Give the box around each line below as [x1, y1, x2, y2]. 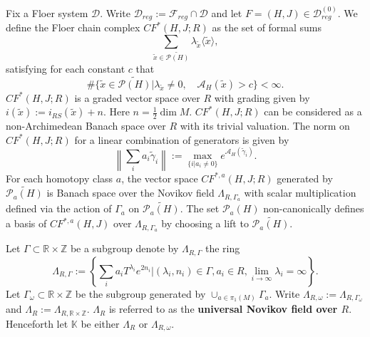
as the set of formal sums [212, 20, 322, 35]
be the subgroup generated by [75, 286, 206, 301]
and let [211, 5, 242, 20]
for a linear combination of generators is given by [74, 132, 289, 147]
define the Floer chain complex [6, 20, 140, 35]
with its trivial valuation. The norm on [180, 118, 350, 133]
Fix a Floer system [6, 5, 88, 20]
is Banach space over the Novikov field [46, 185, 215, 200]
